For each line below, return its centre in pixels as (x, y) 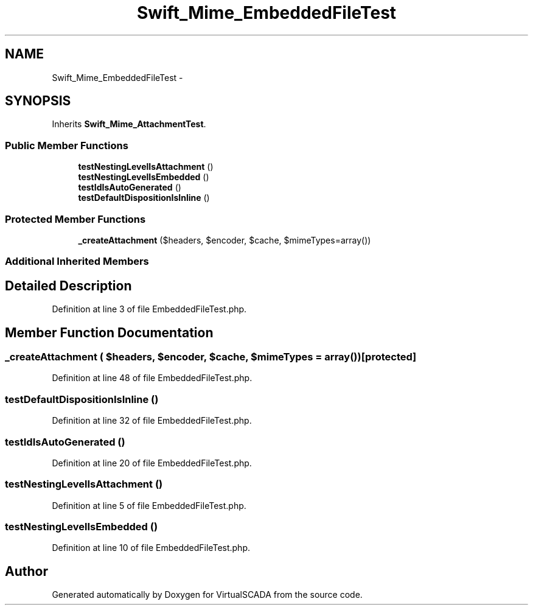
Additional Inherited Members (77, 261)
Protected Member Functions (75, 219)
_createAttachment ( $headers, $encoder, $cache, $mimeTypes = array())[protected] (211, 357)
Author (26, 571)
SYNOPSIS (38, 101)
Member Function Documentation (109, 332)
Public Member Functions (67, 145)
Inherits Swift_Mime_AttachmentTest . (129, 124)
